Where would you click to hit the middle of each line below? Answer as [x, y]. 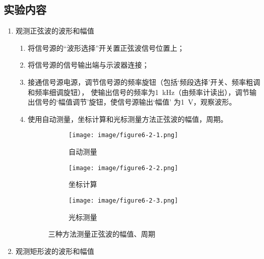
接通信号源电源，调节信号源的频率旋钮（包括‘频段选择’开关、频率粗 [140, 82]
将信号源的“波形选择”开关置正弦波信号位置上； [106, 47]
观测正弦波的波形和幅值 [55, 31]
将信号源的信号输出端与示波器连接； [88, 65]
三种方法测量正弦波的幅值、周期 [102, 234]
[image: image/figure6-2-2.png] [123, 168]
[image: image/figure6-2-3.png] [123, 200]
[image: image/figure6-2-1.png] [123, 135]
